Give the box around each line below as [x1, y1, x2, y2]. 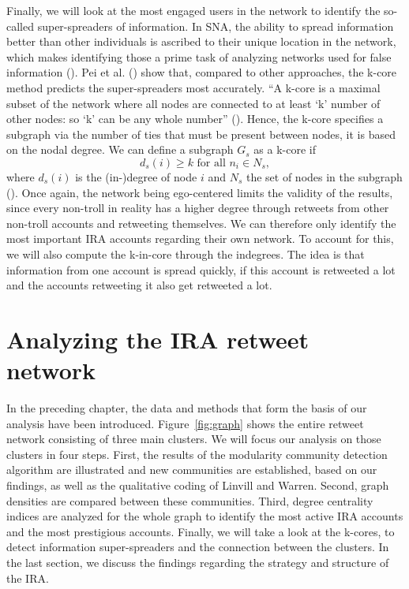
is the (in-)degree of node [75, 168, 197, 185]
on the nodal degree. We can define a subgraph [6, 141, 234, 158]
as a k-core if [253, 141, 316, 158]
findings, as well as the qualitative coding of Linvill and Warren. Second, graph [6, 476, 389, 493]
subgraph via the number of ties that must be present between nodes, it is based [6, 125, 396, 142]
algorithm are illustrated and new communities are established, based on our [6, 461, 377, 478]
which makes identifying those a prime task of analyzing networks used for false [6, 48, 392, 65]
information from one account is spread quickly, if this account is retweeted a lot [6, 261, 396, 278]
